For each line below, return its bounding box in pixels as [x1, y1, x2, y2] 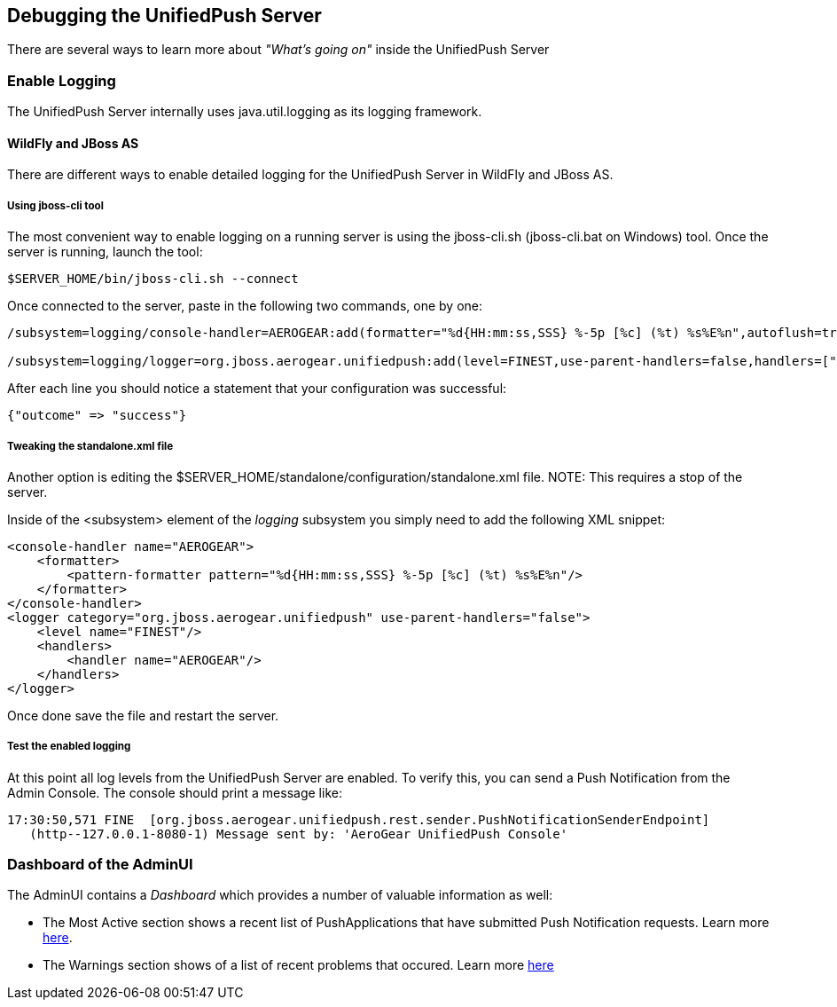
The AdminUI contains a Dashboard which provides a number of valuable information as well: [7, 887, 553, 903]
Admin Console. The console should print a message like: [7, 784, 342, 800]
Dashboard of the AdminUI [7, 855, 193, 874]
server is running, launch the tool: [7, 244, 203, 260]
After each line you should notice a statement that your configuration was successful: [7, 381, 507, 397]
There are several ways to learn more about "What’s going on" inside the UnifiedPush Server [7, 42, 550, 58]
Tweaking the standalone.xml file [7, 439, 174, 452]
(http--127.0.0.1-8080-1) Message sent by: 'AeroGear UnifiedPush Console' [29, 826, 568, 841]
